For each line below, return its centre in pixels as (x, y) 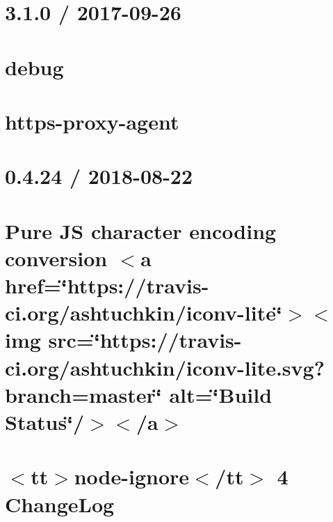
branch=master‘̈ (83, 394)
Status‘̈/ (45, 422)
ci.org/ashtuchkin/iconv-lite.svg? (165, 367)
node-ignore (132, 476)
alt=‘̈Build (221, 394)
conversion (56, 258)
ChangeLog (60, 504)
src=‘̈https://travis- (145, 340)
